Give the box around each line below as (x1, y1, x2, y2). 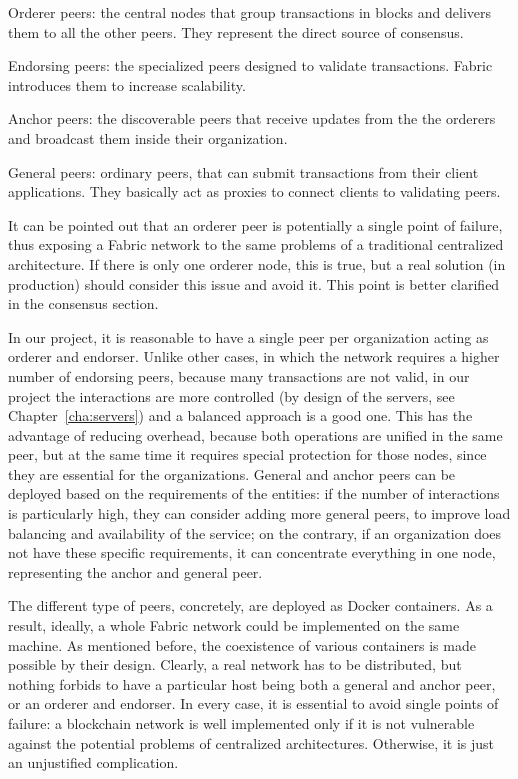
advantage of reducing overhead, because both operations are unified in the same (8, 424, 503, 445)
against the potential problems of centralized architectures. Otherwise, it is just (8, 732, 494, 753)
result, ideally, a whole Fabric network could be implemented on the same (8, 615, 460, 636)
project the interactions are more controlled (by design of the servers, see (8, 385, 455, 406)
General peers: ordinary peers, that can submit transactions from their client (8, 161, 479, 182)
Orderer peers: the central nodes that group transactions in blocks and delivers (8, 2, 492, 22)
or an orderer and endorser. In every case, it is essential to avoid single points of (8, 693, 499, 714)
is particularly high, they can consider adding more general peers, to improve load (8, 503, 511, 524)
